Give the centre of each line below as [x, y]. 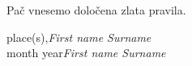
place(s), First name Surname [79, 37]
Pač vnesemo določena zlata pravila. [96, 10]
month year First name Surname [86, 53]
